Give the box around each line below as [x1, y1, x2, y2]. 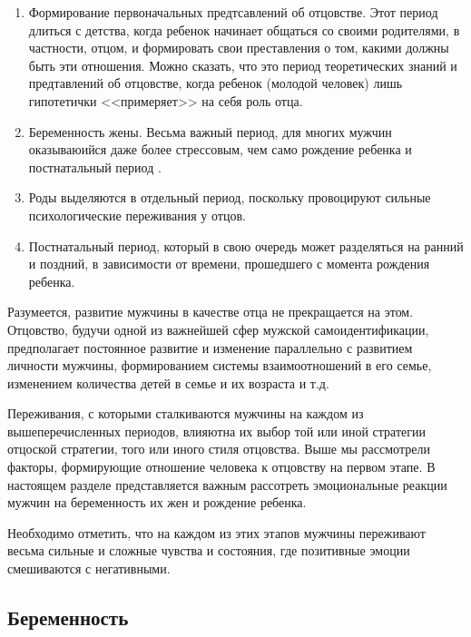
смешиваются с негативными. [7, 559, 171, 578]
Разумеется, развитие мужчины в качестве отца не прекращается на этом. [7, 302, 414, 321]
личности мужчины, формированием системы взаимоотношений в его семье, [7, 356, 432, 375]
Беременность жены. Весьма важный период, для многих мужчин [28, 122, 392, 141]
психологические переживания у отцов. [28, 205, 246, 224]
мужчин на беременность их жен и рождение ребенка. [7, 493, 307, 512]
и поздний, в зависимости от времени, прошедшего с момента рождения [28, 254, 430, 273]
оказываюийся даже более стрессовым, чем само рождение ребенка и [28, 140, 412, 159]
